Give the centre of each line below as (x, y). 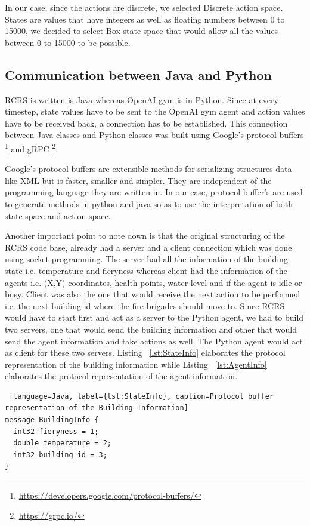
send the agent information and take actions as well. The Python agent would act (154, 341)
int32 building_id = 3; (60, 455)
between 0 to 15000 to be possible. (68, 42)
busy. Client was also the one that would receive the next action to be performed (153, 294)
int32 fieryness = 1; (56, 431)
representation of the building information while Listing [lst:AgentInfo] (136, 364)
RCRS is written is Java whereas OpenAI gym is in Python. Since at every (142, 99)
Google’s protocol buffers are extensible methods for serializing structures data (148, 169)
